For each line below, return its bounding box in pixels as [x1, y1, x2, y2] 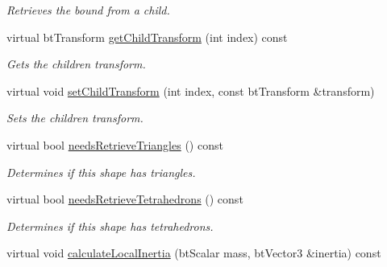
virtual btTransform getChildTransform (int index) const [6, 28, 288, 45]
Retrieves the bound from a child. [6, 2, 170, 18]
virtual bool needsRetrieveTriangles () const [6, 136, 223, 153]
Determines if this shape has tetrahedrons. [6, 217, 214, 234]
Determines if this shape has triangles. [6, 163, 196, 180]
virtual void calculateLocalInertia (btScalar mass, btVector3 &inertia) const [6, 244, 381, 261]
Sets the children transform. [6, 109, 144, 126]
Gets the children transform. [6, 55, 146, 72]
